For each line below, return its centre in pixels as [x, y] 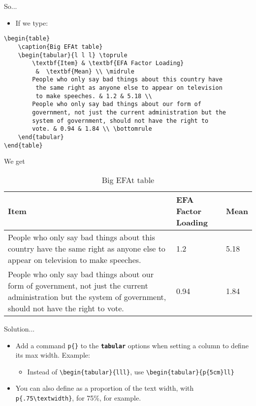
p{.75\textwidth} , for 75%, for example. [78, 398]
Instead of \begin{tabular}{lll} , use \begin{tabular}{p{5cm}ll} [131, 371]
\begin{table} [27, 39]
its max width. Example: [53, 355]
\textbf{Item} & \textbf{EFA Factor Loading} [108, 63]
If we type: [32, 22]
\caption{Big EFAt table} [60, 47]
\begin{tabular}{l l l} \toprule [73, 55]
